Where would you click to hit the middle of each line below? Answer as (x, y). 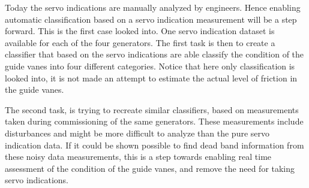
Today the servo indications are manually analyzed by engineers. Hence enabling (153, 7)
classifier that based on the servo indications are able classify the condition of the (154, 54)
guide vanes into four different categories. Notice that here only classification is (150, 66)
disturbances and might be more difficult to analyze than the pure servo (137, 133)
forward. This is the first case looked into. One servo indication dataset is (140, 31)
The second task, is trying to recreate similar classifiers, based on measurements (152, 109)
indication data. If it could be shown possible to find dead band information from (154, 145)
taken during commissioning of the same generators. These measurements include (154, 121)
